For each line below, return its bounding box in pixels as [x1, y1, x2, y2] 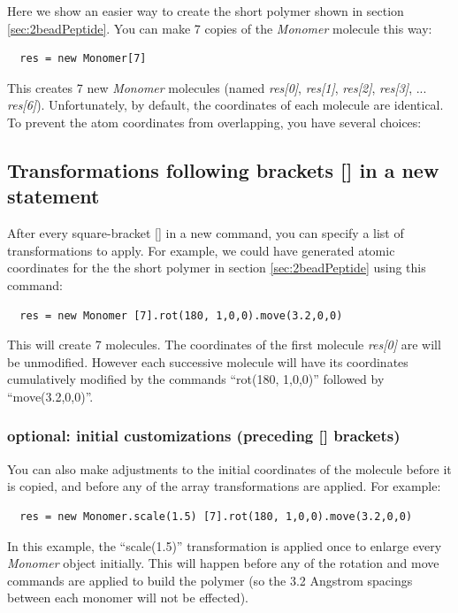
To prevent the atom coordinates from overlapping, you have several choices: [7, 112, 422, 131]
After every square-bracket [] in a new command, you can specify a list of [7, 224, 404, 242]
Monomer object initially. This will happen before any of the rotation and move [7, 554, 439, 572]
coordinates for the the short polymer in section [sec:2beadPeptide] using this [7, 258, 426, 277]
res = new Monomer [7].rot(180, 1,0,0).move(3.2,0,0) [19, 309, 343, 322]
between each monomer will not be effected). [7, 588, 248, 607]
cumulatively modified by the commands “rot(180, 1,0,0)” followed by [7, 370, 385, 388]
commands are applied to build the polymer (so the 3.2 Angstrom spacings [7, 571, 413, 589]
